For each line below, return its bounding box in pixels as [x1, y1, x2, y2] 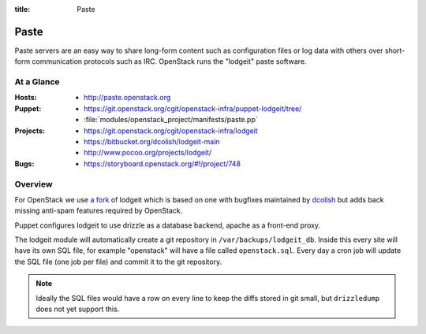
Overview [14, 178, 53, 189]
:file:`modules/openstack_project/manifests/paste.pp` [84, 115, 258, 124]
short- [384, 46, 405, 55]
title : [14, 5, 31, 13]
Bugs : [14, 158, 35, 169]
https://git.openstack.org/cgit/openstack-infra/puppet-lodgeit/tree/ [84, 103, 302, 113]
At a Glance [14, 76, 60, 87]
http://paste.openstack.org [84, 93, 171, 102]
